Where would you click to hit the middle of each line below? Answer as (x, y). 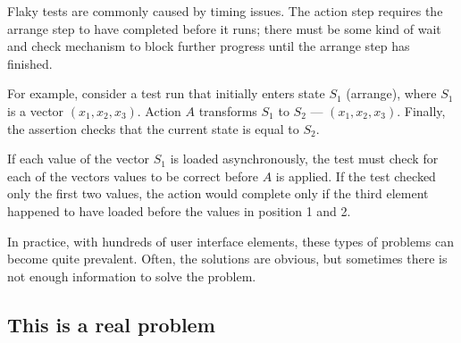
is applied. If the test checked (356, 176)
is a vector (36, 110)
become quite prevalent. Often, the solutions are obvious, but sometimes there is (227, 259)
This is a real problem (111, 324)
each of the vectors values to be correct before (133, 176)
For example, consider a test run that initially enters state (166, 93)
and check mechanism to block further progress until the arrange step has (209, 46)
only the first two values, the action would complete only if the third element (218, 193)
